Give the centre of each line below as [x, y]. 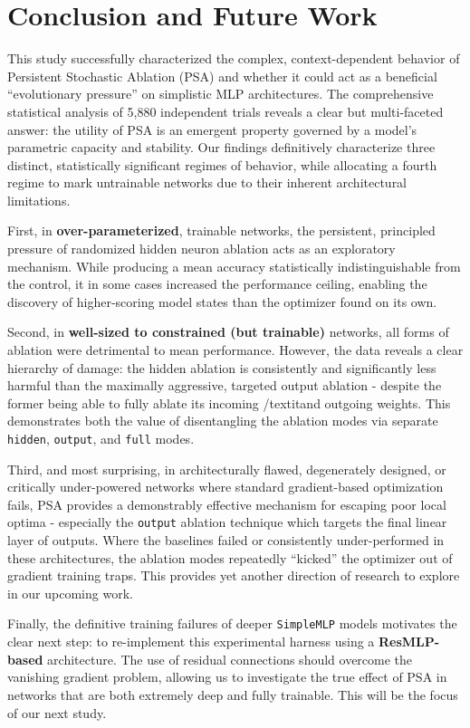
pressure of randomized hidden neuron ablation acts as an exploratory [201, 249]
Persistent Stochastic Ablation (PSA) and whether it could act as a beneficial [222, 76]
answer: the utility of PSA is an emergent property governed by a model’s [212, 129]
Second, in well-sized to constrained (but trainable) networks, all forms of [228, 332]
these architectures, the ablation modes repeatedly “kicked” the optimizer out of [230, 557]
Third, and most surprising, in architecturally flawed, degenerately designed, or [227, 469]
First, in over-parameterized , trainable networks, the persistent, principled [221, 230]
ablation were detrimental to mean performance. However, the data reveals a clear [235, 350]
